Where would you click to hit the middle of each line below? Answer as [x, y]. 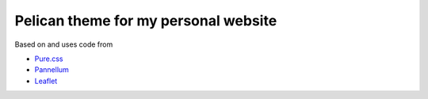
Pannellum [52, 70]
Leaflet [46, 81]
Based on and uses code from [64, 44]
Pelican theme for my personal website [146, 21]
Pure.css [49, 59]
